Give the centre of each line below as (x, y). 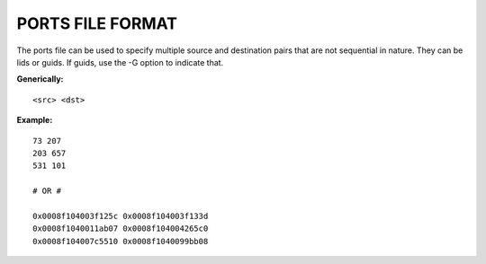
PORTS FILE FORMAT (97, 23)
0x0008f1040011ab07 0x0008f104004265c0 (121, 229)
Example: (35, 120)
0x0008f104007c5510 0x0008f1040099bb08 (121, 241)
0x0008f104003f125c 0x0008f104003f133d (121, 216)
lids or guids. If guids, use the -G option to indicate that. (120, 62)
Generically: (40, 79)
